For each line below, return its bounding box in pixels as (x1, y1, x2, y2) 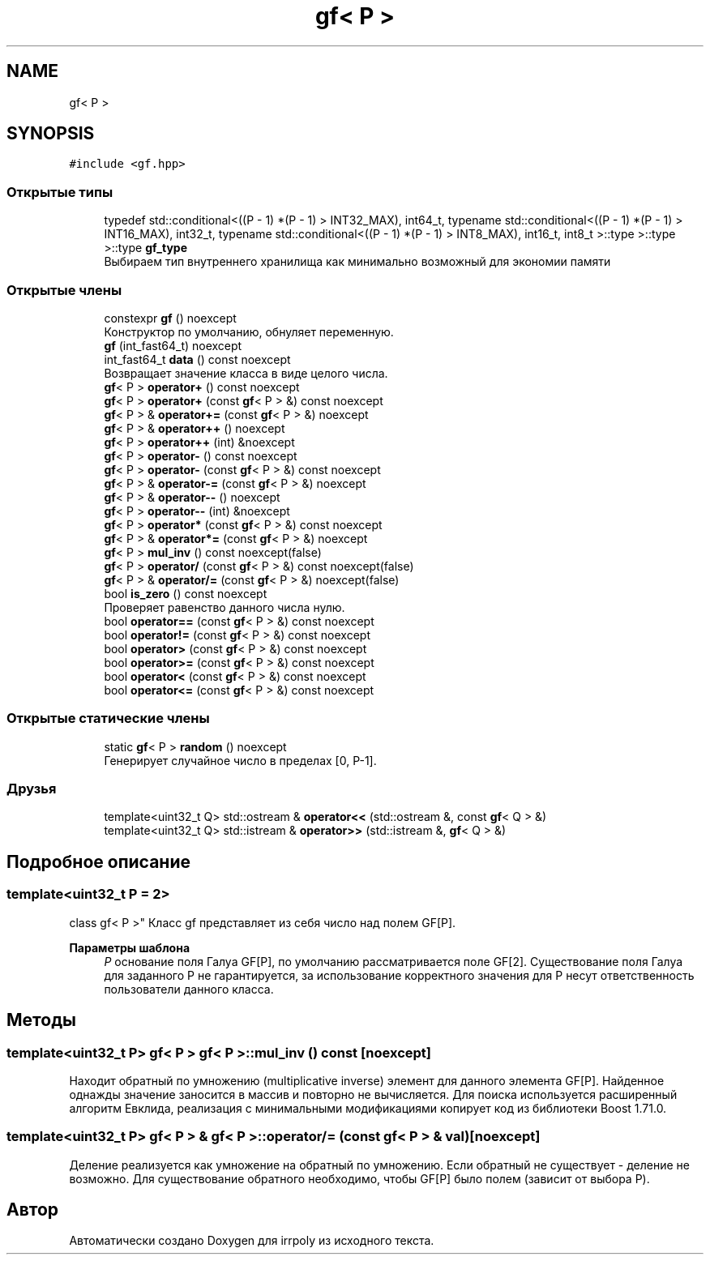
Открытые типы (6, 183, 113, 200)
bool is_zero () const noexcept (104, 586, 267, 601)
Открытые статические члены (6, 710, 210, 727)
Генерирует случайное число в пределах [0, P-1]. (104, 753, 377, 767)
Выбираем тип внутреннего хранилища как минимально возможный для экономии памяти (104, 254, 611, 269)
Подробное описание (6, 851, 190, 872)
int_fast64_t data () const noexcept (104, 352, 291, 366)
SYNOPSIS (6, 123, 95, 144)
